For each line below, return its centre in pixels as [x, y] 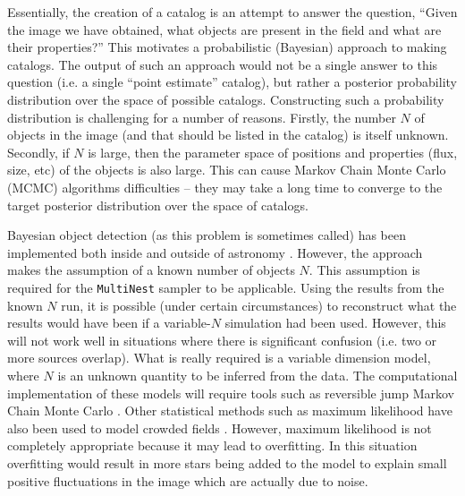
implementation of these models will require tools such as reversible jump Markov [231, 393]
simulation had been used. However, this [335, 323]
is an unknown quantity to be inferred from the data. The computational [258, 375]
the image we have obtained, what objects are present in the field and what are [224, 29]
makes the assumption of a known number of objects [151, 270]
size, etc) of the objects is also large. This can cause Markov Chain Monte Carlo [227, 170]
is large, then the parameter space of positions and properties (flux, [273, 152]
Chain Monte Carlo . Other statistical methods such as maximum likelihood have [230, 410]
